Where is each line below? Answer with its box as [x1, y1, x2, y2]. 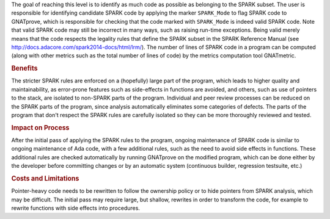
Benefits [11, 64, 38, 73]
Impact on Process [11, 123, 70, 132]
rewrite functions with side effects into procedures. [11, 204, 141, 212]
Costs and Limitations [11, 174, 79, 182]
